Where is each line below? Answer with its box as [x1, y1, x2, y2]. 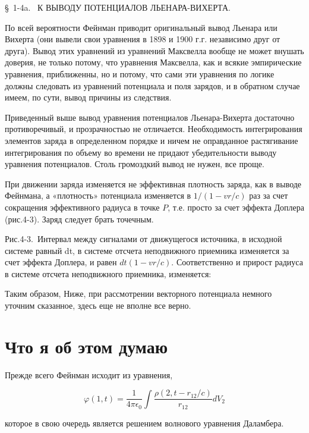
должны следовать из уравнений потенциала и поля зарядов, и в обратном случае [5, 79, 300, 92]
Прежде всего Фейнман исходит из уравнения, [5, 368, 173, 381]
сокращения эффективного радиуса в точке [5, 200, 160, 213]
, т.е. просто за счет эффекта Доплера [168, 200, 304, 213]
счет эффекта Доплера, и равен [5, 256, 117, 268]
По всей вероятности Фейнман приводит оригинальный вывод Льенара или [5, 21, 278, 33]
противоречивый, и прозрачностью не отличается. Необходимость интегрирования [5, 123, 302, 135]
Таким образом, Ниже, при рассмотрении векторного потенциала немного [5, 287, 272, 300]
